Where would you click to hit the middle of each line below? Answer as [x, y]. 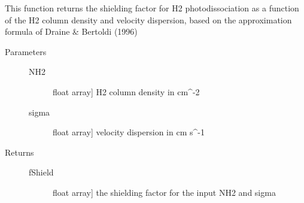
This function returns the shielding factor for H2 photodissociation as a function [152, 8]
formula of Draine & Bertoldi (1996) [71, 31]
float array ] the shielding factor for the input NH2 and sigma [164, 192]
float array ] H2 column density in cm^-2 [126, 91]
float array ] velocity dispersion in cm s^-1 [129, 132]
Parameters [26, 51]
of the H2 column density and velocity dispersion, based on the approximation [148, 19]
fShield [41, 172]
